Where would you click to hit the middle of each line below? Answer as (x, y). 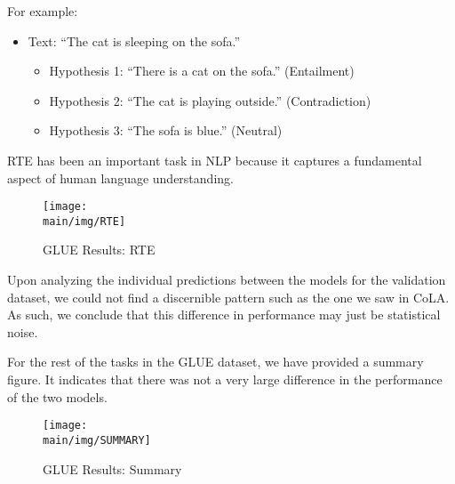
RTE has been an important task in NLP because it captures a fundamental (215, 160)
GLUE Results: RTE (99, 250)
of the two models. (57, 396)
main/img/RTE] (84, 221)
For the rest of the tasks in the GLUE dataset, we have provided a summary (216, 362)
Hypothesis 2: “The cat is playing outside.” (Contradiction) (210, 100)
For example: (43, 11)
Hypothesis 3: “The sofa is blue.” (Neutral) (166, 130)
